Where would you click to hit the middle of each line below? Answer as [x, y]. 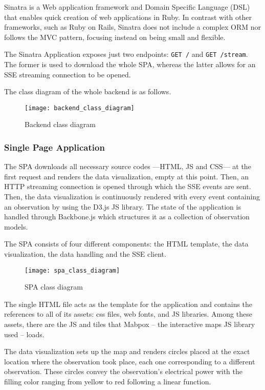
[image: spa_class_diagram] [72, 270]
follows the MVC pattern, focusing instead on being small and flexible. [115, 37]
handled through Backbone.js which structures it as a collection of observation [127, 217]
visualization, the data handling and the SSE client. [85, 254]
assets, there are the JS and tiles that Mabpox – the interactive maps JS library [130, 324]
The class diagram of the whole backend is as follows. [88, 91]
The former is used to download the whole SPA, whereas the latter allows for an [130, 64]
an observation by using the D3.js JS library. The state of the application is [123, 206]
